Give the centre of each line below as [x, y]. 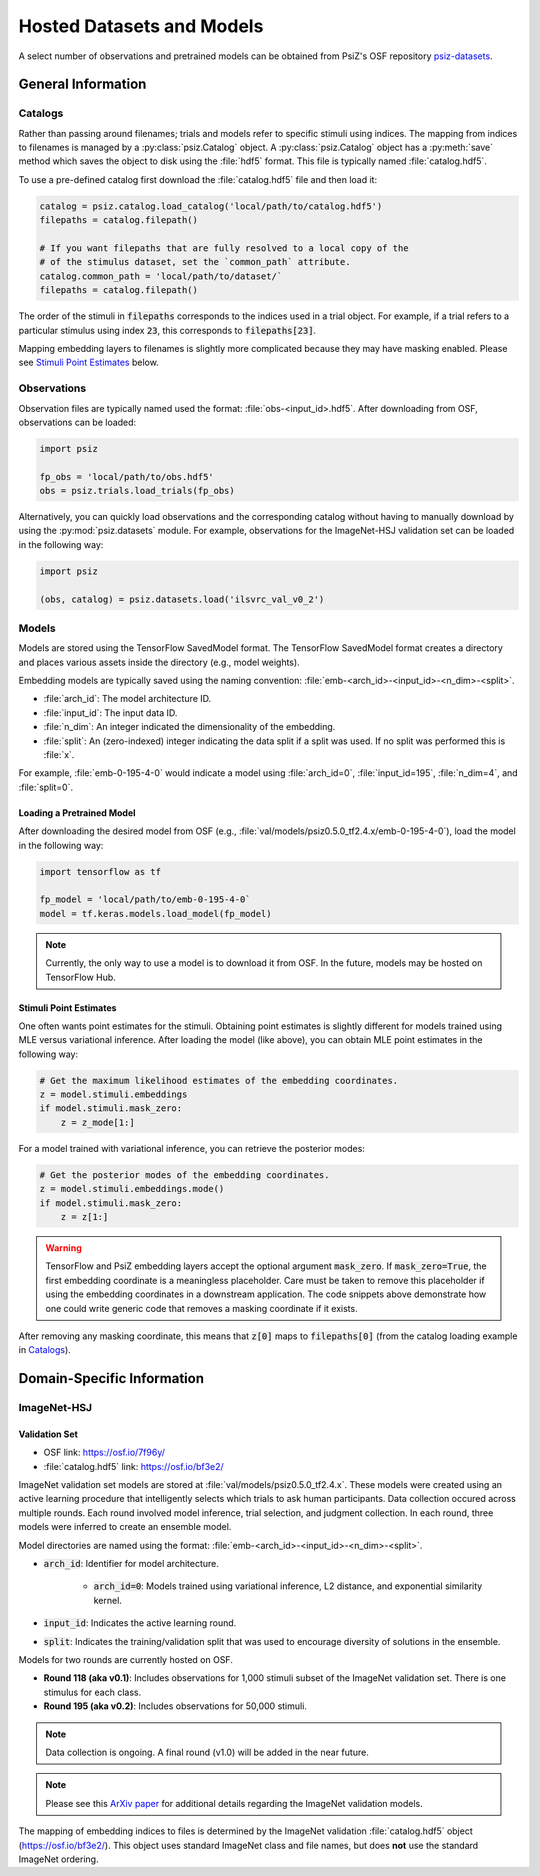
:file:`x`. [59, 755]
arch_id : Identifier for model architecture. [131, 1564]
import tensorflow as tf [100, 871]
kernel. [107, 1600]
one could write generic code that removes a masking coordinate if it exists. [202, 1308]
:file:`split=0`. [46, 787]
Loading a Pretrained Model [77, 812]
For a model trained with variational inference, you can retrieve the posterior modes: [191, 1148]
